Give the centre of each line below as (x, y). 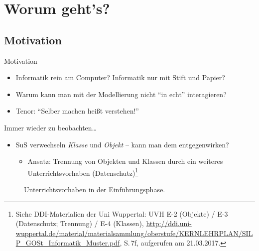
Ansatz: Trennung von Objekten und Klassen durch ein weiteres (125, 161)
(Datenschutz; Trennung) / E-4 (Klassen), (80, 223)
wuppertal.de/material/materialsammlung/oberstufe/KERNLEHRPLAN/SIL (134, 233)
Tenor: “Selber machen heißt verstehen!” (77, 111)
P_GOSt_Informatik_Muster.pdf (68, 243)
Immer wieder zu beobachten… (50, 127)
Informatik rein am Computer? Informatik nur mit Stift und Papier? (120, 77)
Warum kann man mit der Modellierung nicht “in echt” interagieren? (121, 94)
